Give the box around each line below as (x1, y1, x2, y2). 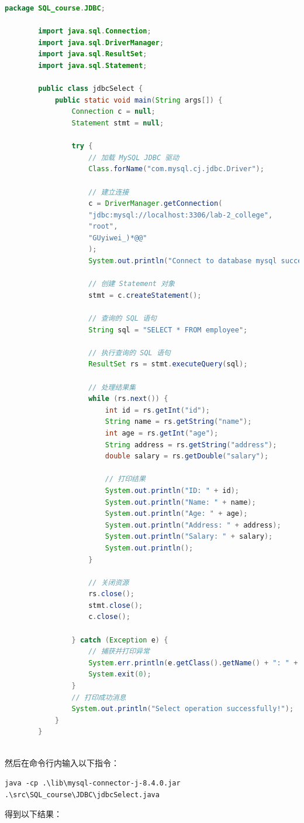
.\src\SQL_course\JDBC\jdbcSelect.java (5, 790, 160, 799)
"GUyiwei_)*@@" (88, 233, 147, 242)
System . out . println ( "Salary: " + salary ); (105, 532, 273, 541)
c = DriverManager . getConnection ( (88, 199, 223, 208)
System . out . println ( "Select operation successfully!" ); (71, 705, 294, 713)
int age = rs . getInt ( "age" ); (105, 428, 219, 437)
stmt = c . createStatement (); (88, 291, 202, 300)
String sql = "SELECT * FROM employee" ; (88, 325, 248, 334)
